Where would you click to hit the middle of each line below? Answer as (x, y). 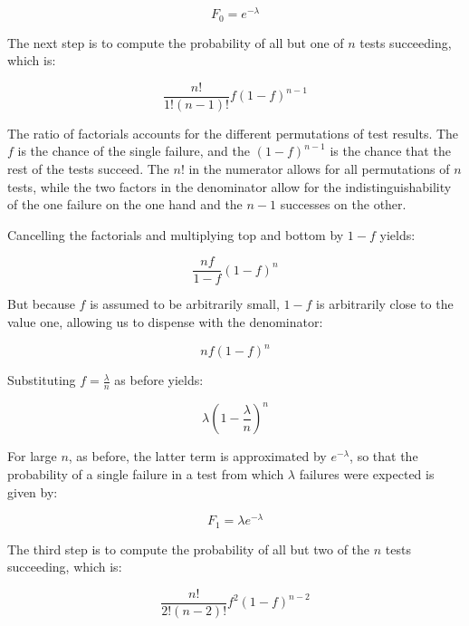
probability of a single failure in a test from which (146, 474)
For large (32, 456)
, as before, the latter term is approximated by (197, 456)
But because (41, 304)
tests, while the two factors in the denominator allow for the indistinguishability (230, 186)
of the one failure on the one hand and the (125, 204)
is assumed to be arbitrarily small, (185, 304)
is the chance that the (390, 151)
